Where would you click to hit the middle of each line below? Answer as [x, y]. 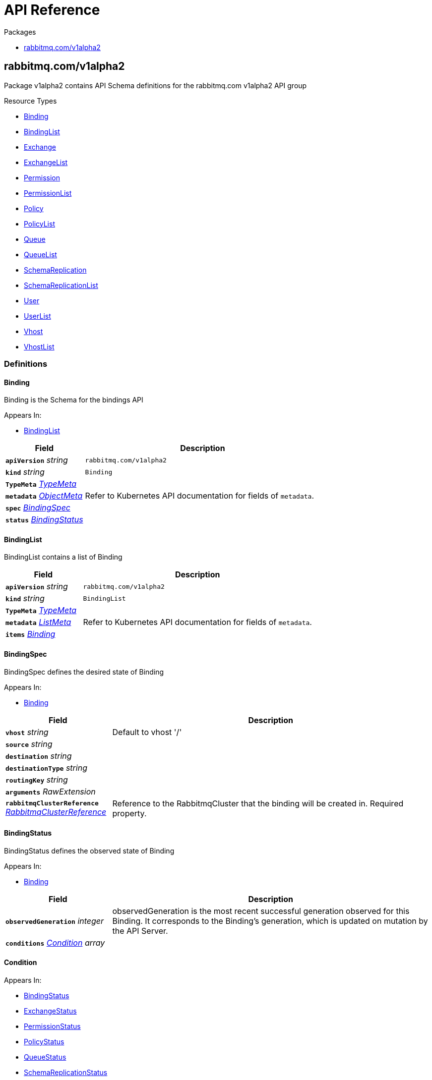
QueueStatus [45, 1057]
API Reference [52, 10]
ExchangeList [46, 162]
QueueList [40, 254]
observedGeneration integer [55, 921]
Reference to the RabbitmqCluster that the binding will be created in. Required [258, 803]
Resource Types [31, 101]
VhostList [39, 346]
